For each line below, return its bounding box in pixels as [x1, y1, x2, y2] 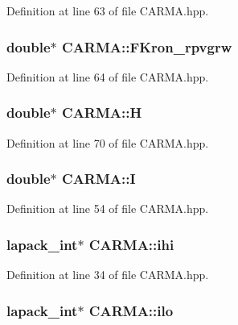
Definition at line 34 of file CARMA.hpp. [6, 266, 209, 283]
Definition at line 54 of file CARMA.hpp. [6, 200, 209, 217]
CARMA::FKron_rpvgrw [62, 36, 232, 56]
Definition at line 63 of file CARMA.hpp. [6, 2, 209, 19]
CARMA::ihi [88, 234, 174, 254]
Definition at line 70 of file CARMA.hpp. [6, 134, 209, 151]
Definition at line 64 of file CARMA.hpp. [6, 68, 209, 85]
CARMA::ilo [88, 300, 174, 320]
